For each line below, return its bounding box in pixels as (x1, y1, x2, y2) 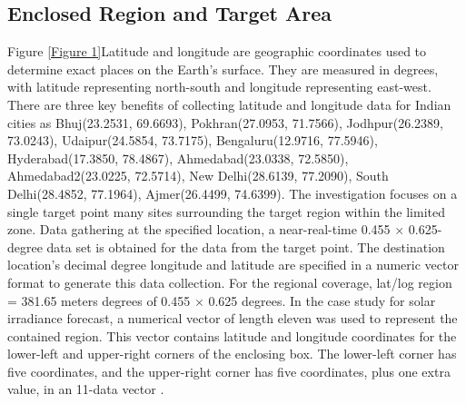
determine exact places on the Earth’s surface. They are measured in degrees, (7, 59, 439, 78)
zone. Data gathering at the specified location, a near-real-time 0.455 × (7, 220, 405, 239)
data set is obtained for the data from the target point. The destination (46, 237, 445, 256)
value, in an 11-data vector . (7, 379, 164, 399)
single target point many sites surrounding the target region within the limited (7, 202, 445, 221)
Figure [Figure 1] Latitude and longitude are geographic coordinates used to (7, 42, 427, 61)
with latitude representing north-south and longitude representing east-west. (7, 77, 431, 96)
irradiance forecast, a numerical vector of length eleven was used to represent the (7, 309, 458, 328)
